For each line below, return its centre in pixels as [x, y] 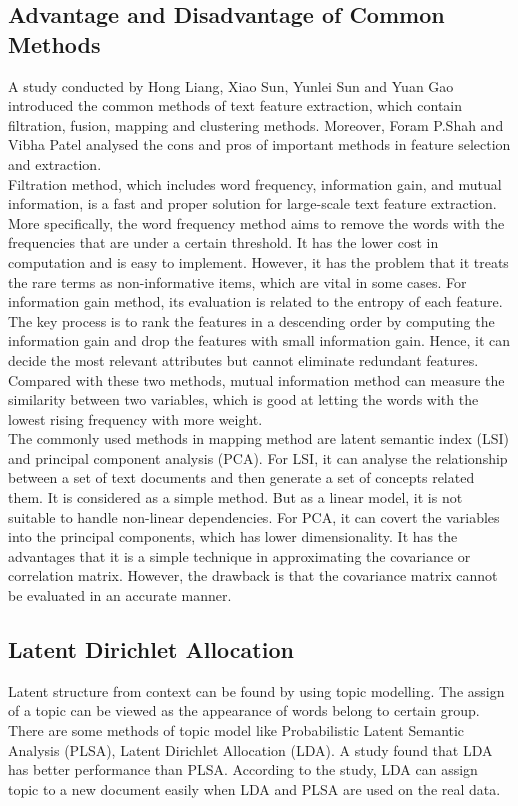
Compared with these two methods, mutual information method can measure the [256, 379]
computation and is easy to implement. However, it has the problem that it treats [258, 261]
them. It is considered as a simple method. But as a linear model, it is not [235, 497]
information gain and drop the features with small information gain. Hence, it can [259, 340]
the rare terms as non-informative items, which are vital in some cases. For [237, 281]
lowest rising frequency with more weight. [135, 418]
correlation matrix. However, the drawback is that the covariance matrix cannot [253, 575]
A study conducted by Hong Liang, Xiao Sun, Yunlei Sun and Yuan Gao [231, 85]
